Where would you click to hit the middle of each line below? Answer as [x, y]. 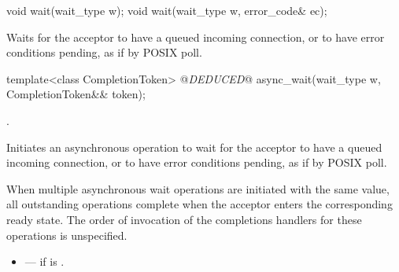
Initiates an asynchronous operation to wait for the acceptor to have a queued [194, 147]
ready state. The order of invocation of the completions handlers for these [184, 219]
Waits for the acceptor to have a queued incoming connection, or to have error [196, 37]
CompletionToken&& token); [76, 94]
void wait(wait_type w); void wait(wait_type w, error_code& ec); [167, 10]
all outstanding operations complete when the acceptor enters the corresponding [199, 204]
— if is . [44, 261]
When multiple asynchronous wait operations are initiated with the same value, [198, 188]
